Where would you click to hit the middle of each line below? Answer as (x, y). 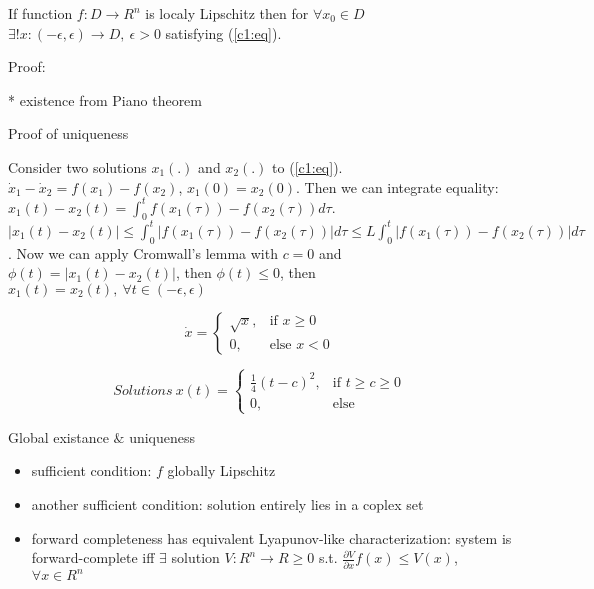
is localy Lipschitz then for (227, 13)
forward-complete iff (93, 557)
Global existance (58, 436)
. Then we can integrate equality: (397, 186)
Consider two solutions (77, 166)
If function (40, 13)
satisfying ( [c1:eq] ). (223, 32)
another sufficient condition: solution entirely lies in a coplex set (227, 504)
